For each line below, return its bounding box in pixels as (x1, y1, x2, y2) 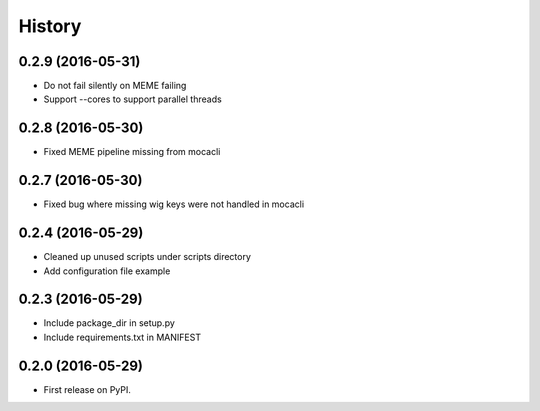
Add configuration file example (43, 265, 171, 277)
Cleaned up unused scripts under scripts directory (43, 251, 252, 263)
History (18, 15, 82, 37)
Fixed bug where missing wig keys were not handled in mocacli (43, 198, 305, 210)
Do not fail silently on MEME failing (43, 80, 187, 92)
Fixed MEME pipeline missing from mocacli (43, 146, 221, 158)
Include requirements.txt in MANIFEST (43, 331, 202, 343)
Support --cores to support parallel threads (43, 93, 222, 105)
